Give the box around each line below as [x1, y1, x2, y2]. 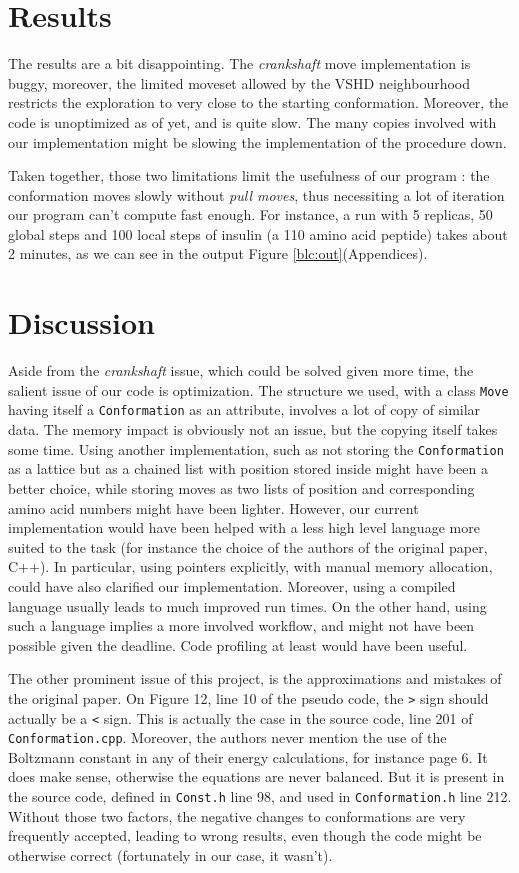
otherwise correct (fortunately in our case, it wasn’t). [8, 844, 333, 865]
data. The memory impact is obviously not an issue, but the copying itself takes [8, 419, 498, 440]
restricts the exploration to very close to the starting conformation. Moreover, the [8, 92, 509, 113]
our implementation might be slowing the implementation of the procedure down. [8, 131, 507, 152]
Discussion [8, 302, 155, 343]
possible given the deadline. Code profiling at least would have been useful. [8, 634, 468, 655]
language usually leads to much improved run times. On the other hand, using [8, 595, 487, 616]
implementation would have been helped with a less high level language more [8, 517, 480, 538]
